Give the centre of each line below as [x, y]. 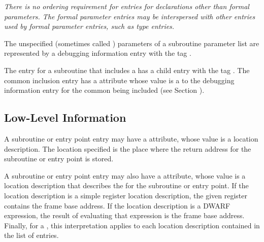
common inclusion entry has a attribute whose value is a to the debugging [119, 80]
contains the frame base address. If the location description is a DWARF [117, 205]
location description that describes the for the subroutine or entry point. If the [126, 185]
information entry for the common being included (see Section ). [104, 90]
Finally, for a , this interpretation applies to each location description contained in [132, 225]
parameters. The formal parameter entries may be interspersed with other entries [130, 16]
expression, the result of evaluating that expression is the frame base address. [124, 215]
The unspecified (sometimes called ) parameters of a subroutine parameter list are [132, 43]
